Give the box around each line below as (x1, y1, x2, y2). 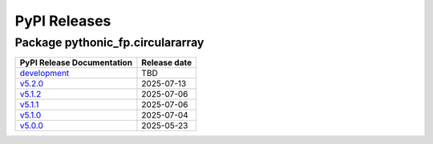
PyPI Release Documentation (19, 57, 132, 68)
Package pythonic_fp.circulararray (14, 35, 204, 50)
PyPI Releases (14, 12, 111, 30)
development (19, 68, 70, 79)
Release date (141, 57, 192, 68)
